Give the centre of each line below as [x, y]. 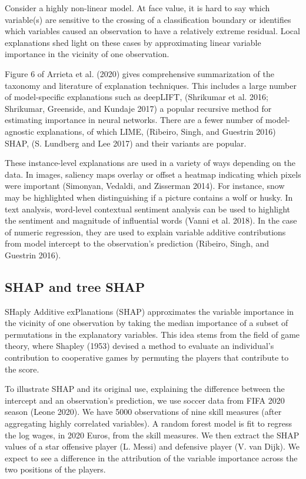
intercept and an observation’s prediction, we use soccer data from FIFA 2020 [145, 400]
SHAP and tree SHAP [75, 286]
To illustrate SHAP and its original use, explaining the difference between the [145, 389]
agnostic [19, 131]
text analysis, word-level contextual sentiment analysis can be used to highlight [148, 209]
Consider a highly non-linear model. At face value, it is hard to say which [137, 8]
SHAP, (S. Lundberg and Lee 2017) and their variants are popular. [126, 143]
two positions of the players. [55, 469]
